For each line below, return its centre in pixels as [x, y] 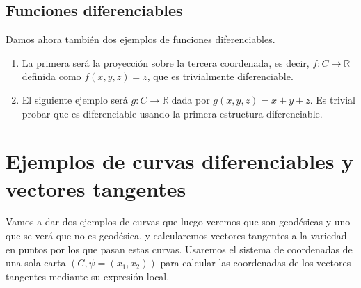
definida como [51, 76]
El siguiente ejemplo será [75, 99]
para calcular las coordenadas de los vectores [256, 263]
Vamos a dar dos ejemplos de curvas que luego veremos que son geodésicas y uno [178, 222]
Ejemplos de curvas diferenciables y [180, 161]
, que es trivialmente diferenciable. [220, 76]
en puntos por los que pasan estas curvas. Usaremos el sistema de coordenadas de [179, 249]
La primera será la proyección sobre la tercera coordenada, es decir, [166, 62]
